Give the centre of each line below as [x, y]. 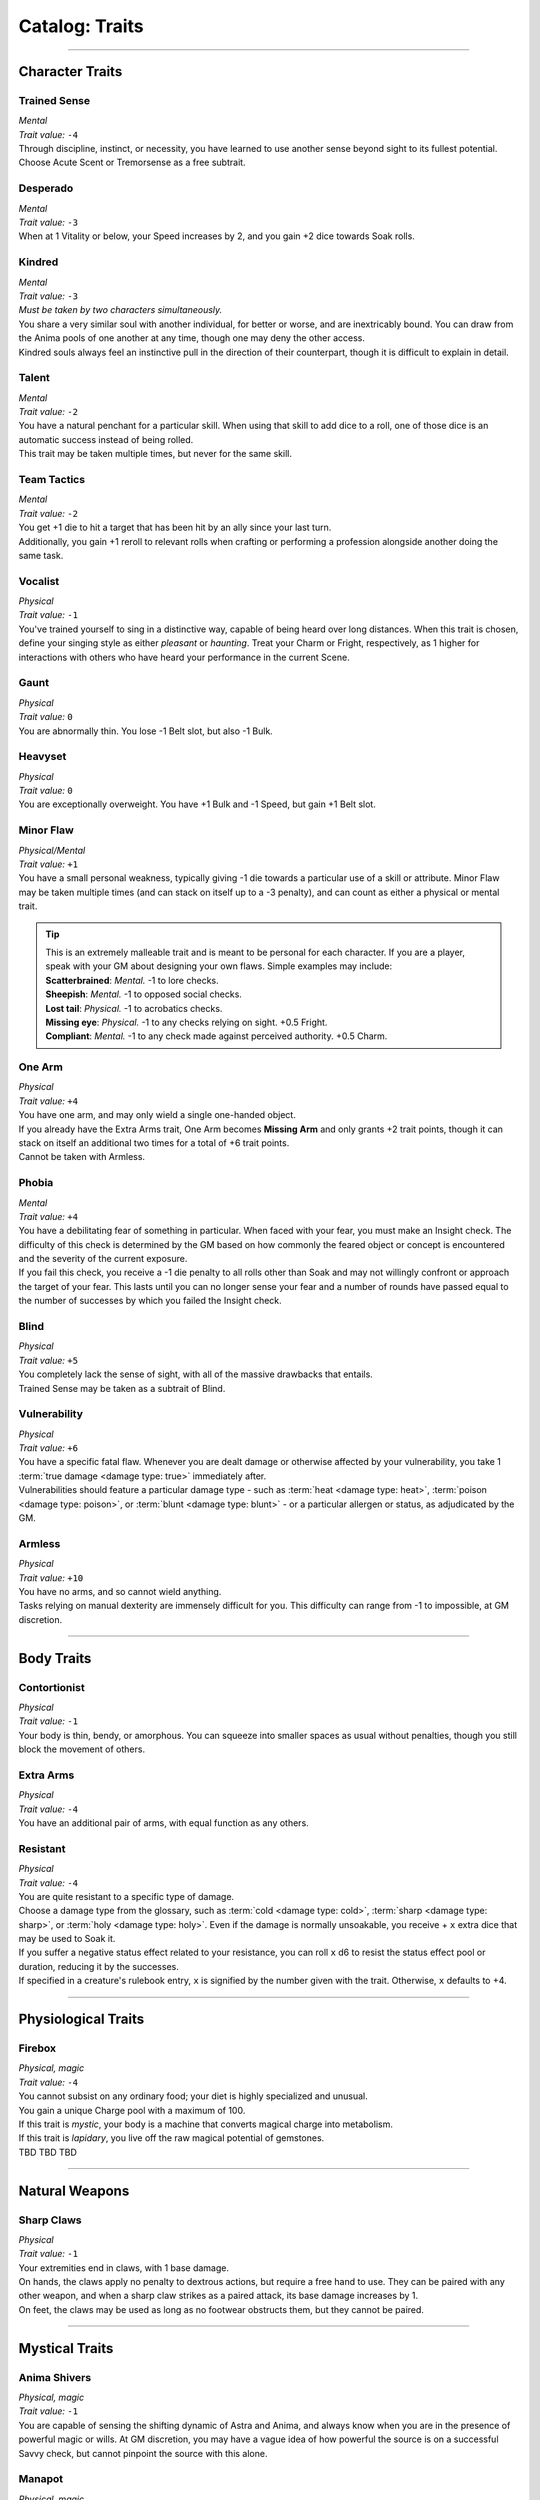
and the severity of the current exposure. [103, 1259]
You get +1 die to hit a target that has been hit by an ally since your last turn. [175, 527]
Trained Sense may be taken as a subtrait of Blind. [122, 1388]
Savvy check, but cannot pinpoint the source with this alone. [143, 2453]
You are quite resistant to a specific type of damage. [126, 1896]
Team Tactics [51, 479]
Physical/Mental [52, 850]
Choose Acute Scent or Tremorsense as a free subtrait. [132, 162]
